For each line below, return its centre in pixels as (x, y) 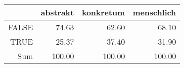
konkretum (103, 12)
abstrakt (57, 12)
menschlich (154, 12)
